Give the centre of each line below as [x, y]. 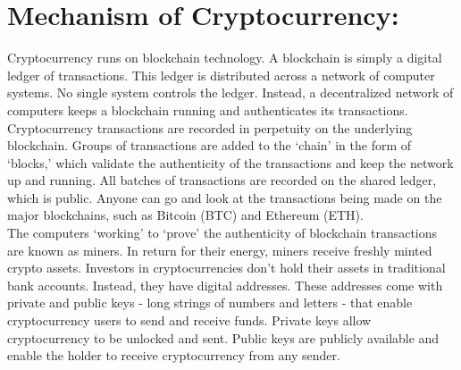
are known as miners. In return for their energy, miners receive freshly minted [220, 250]
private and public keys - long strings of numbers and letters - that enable [210, 303]
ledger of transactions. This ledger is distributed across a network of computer [221, 75]
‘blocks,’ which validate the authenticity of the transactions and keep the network [230, 162]
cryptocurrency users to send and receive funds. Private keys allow [189, 320]
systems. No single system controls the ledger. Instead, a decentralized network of [230, 92]
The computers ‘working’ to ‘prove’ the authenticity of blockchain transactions [222, 233]
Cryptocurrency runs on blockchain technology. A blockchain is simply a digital [225, 58]
